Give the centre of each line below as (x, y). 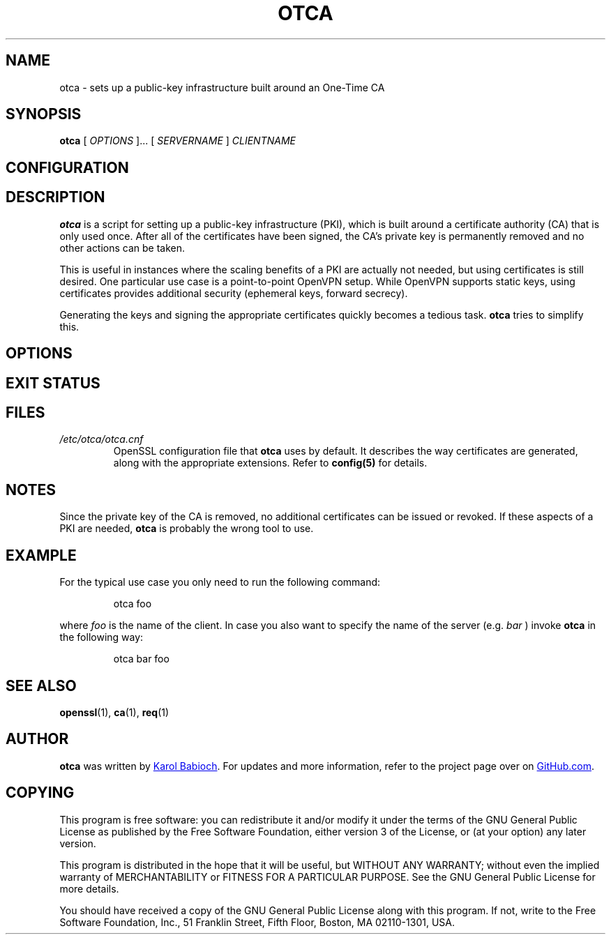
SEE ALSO (41, 685)
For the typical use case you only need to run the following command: (220, 582)
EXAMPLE (41, 555)
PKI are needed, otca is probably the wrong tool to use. (187, 529)
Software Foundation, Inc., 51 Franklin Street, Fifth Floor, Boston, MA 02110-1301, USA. (257, 922)
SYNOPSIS (44, 114)
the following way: (101, 637)
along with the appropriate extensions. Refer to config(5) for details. (270, 463)
